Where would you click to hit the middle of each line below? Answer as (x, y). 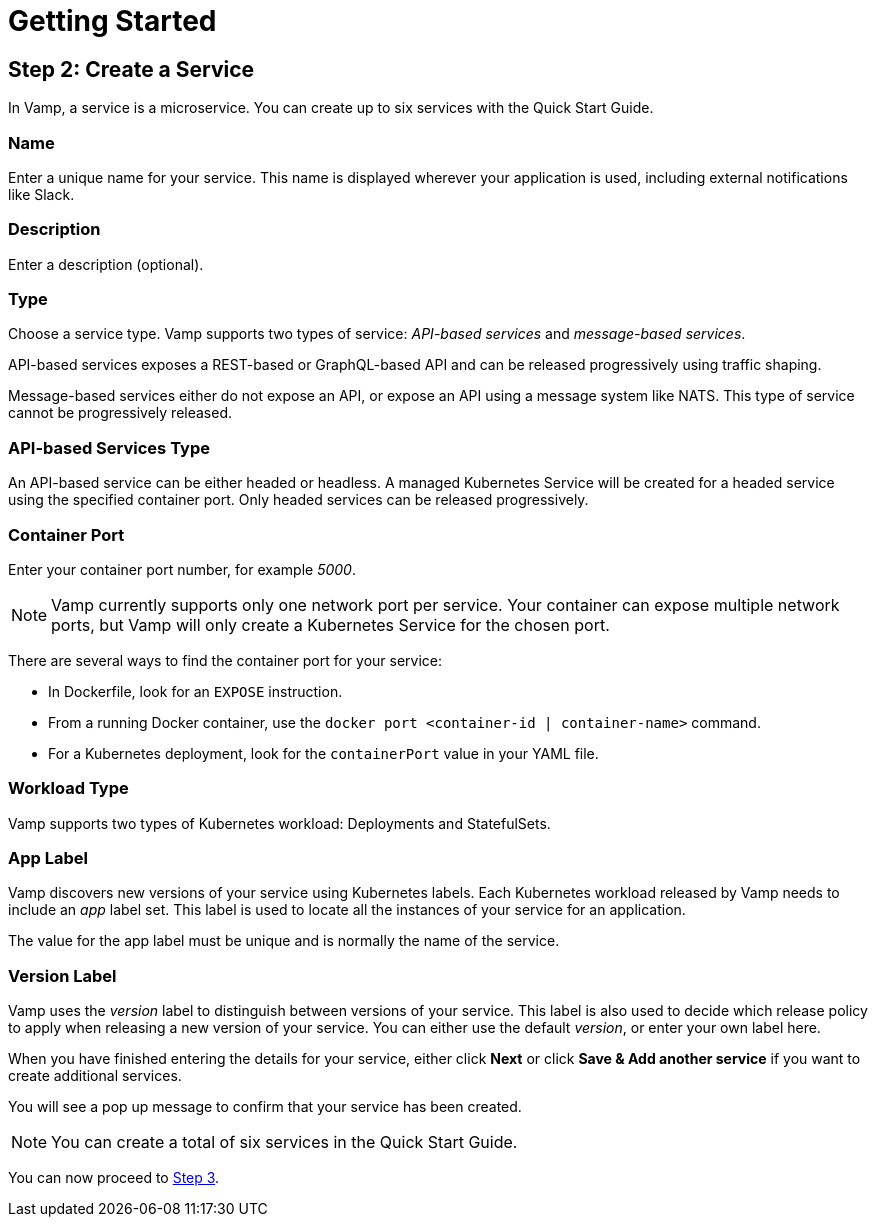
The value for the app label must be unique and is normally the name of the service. (284, 941)
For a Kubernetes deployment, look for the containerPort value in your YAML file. (323, 753)
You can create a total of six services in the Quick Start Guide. (284, 1142)
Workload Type (68, 788)
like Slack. (41, 194)
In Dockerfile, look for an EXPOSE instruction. (195, 691)
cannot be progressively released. (120, 413)
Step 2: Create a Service (131, 69)
